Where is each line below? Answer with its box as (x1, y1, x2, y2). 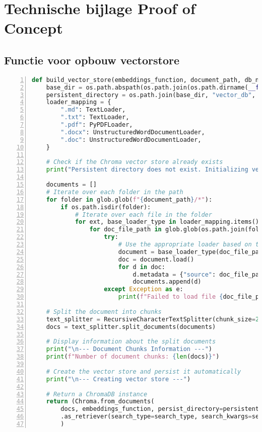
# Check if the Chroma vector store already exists (46, 158, 223, 166)
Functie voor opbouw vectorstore (4, 52, 180, 67)
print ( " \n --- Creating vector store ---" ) (46, 375, 191, 383)
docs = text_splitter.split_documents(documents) (46, 323, 216, 330)
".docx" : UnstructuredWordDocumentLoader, (60, 128, 205, 136)
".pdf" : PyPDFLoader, (60, 121, 133, 129)
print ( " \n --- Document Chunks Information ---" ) (46, 345, 212, 353)
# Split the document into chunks (46, 308, 162, 315)
